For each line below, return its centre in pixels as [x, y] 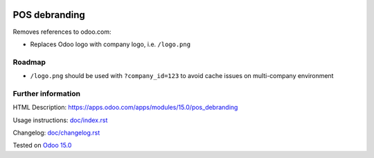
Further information [47, 93]
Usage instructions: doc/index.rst [60, 120]
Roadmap [29, 62]
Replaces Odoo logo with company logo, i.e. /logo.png [110, 44]
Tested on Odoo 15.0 [42, 146]
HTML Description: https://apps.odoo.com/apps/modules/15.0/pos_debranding [125, 108]
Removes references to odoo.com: [62, 32]
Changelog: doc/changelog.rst [56, 132]
